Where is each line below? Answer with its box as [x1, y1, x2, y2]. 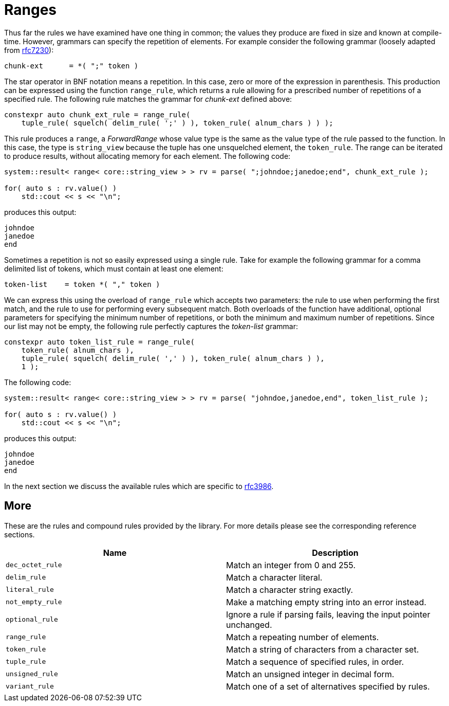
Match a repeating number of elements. [226, 631, 379, 642]
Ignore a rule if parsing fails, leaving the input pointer [226, 609, 431, 620]
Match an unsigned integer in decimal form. [226, 668, 395, 679]
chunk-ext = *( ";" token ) [4, 61, 139, 70]
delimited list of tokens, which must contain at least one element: [4, 264, 223, 273]
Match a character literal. [226, 572, 323, 583]
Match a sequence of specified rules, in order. [226, 656, 404, 667]
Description [312, 547, 359, 558]
